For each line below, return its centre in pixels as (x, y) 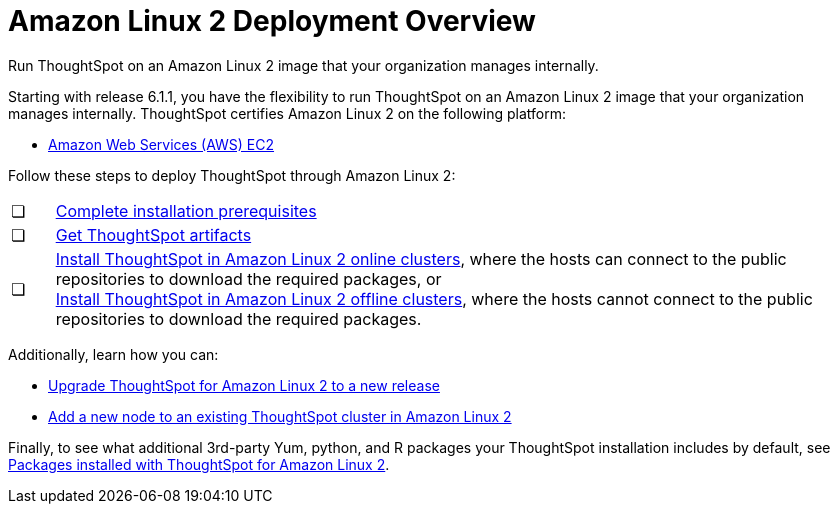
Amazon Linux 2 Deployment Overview (272, 21)
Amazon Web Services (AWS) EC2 (161, 144)
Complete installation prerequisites (186, 210)
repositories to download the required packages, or (248, 278)
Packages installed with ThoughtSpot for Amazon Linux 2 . (199, 464)
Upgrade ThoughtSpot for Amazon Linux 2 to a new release (244, 385)
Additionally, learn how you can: (113, 354)
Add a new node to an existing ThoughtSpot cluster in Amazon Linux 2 (280, 416)
